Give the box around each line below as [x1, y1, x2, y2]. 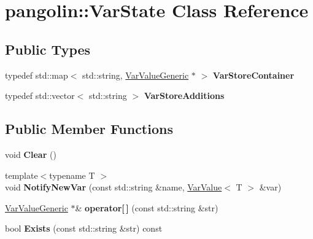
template [5, 168, 38, 181]
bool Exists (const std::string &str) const [5, 222, 163, 235]
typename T [49, 168, 95, 181]
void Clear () [5, 147, 56, 160]
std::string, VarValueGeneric [82, 68, 189, 81]
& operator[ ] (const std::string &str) [75, 201, 218, 214]
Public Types [5, 39, 91, 58]
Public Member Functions [5, 119, 173, 138]
